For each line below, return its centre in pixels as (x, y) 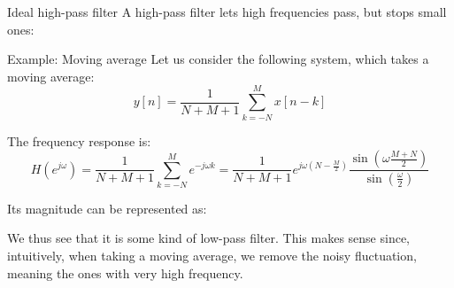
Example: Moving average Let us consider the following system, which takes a (218, 59)
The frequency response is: (79, 140)
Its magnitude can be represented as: (107, 208)
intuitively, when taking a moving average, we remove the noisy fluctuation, (212, 256)
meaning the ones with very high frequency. (125, 272)
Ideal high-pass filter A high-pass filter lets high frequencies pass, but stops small (227, 12)
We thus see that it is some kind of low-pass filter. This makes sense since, (209, 238)
